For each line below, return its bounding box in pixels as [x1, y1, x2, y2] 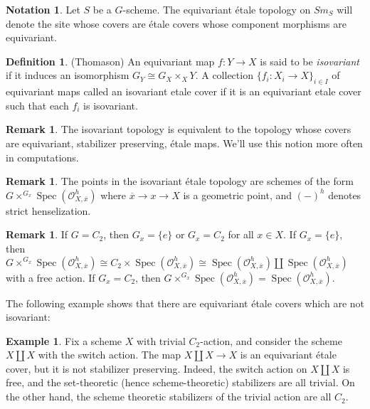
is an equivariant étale [240, 347, 337, 362]
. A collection [195, 68, 253, 83]
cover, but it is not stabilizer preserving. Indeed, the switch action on [6, 361, 307, 376]
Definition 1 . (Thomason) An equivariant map [6, 53, 215, 68]
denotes [328, 187, 361, 202]
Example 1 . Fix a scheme [6, 333, 122, 348]
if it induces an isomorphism [6, 68, 129, 83]
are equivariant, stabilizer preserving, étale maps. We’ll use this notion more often [6, 135, 363, 150]
